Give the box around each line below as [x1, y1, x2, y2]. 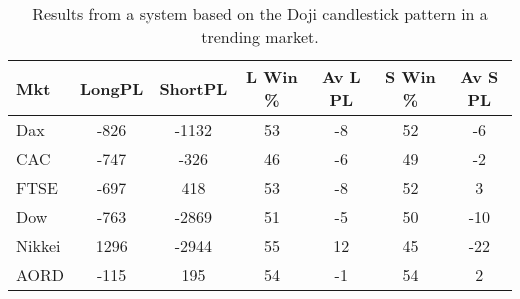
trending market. [201, 25, 319, 48]
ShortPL [159, 76, 228, 100]
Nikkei [16, 234, 61, 257]
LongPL [80, 76, 144, 100]
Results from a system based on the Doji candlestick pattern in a [32, 2, 488, 25]
